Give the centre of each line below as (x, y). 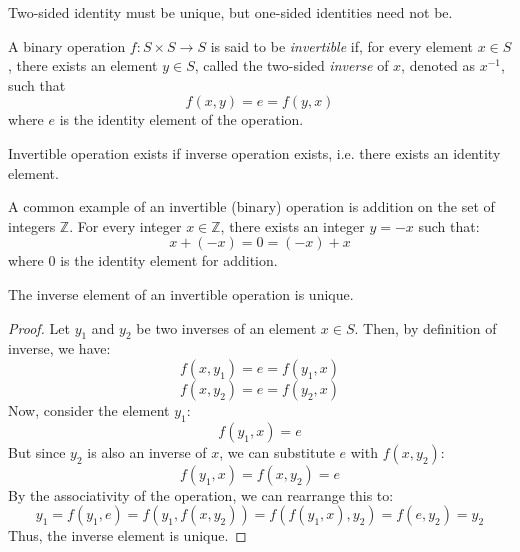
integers (32, 225)
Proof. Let (39, 327)
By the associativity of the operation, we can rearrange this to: (201, 494)
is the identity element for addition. (169, 260)
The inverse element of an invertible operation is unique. (181, 293)
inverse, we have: (59, 348)
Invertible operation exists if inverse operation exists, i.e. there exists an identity (254, 152)
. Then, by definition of (425, 327)
